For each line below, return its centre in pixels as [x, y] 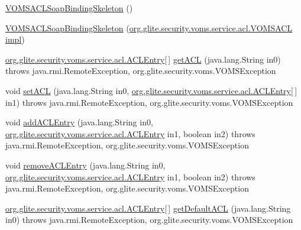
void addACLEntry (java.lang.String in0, [79, 122]
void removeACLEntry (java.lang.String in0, [85, 165]
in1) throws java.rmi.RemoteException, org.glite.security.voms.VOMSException [149, 102]
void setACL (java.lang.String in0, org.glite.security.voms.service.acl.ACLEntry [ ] [151, 90]
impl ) [15, 39]
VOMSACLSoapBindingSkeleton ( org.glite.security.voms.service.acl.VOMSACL [149, 27]
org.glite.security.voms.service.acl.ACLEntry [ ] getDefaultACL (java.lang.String [148, 208]
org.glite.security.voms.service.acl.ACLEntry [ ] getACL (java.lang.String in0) [143, 59]
